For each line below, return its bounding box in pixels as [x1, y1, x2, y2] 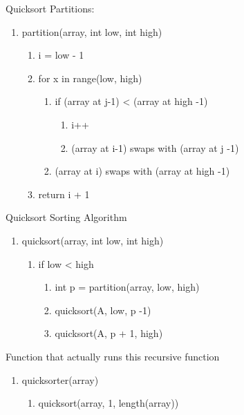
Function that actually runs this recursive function [6, 349, 220, 363]
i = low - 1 [38, 48, 84, 62]
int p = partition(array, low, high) [55, 280, 200, 294]
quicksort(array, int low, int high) [21, 233, 164, 247]
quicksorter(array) [21, 372, 99, 387]
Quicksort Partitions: [6, 1, 95, 15]
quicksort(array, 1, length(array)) [38, 396, 179, 410]
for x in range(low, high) [38, 70, 142, 85]
